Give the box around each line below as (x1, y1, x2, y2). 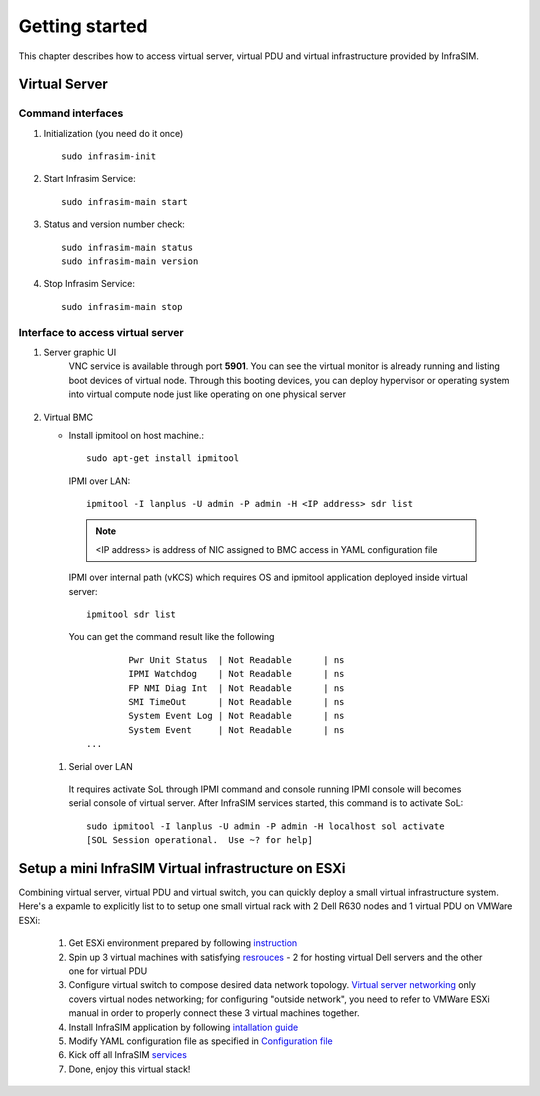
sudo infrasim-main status (61, 241, 194, 253)
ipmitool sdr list (86, 609, 177, 620)
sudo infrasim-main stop (61, 301, 183, 312)
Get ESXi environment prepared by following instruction (68, 937, 298, 949)
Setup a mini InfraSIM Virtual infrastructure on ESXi (18, 860, 346, 877)
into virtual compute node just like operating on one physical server (68, 388, 347, 400)
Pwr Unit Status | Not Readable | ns (128, 654, 345, 665)
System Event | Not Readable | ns (128, 724, 345, 735)
